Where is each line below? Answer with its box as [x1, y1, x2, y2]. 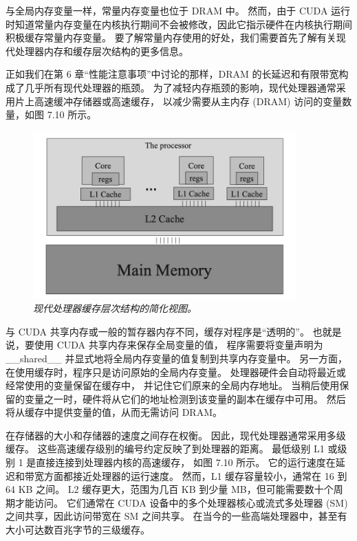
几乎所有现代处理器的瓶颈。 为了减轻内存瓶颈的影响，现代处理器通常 [24, 80, 336, 94]
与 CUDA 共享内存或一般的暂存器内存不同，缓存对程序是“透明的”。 [6, 324, 310, 338]
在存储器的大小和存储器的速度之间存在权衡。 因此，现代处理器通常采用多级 [6, 428, 346, 442]
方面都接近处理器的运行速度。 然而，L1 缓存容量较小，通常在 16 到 [43, 468, 347, 483]
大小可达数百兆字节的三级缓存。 [6, 522, 150, 537]
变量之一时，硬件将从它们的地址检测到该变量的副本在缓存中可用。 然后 [24, 391, 346, 406]
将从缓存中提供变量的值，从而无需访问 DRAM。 [6, 405, 222, 419]
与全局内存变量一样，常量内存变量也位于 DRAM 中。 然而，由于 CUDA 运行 [6, 3, 351, 17]
